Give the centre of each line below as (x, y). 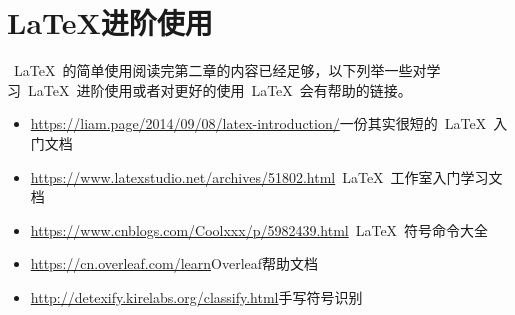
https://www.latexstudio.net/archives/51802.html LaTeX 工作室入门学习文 (266, 176)
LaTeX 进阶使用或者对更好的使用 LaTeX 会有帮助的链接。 (219, 89)
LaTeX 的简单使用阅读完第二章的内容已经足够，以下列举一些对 (220, 70)
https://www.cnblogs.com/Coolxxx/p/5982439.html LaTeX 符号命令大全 (259, 229)
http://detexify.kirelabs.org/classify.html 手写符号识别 (196, 296)
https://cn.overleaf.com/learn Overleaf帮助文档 (174, 263)
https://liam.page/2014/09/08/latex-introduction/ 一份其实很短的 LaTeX (258, 123)
